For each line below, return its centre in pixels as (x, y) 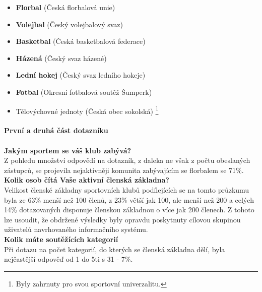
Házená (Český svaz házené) (61, 58)
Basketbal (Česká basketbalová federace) (81, 41)
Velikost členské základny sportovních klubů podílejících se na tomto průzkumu (127, 189)
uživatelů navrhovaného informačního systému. (76, 229)
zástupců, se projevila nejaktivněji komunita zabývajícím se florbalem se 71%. (124, 170)
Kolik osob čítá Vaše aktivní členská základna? (87, 180)
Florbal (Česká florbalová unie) (65, 7)
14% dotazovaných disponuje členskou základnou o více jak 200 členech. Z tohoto (129, 210)
